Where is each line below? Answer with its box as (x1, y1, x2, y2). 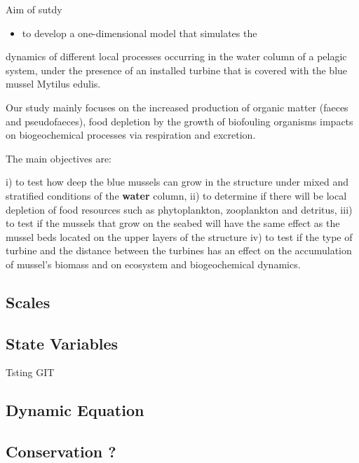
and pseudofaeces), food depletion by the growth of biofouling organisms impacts (6, 113, 353, 128)
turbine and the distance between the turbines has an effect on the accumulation (6, 243, 352, 258)
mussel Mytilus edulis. (6, 76, 101, 91)
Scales (6, 291, 50, 312)
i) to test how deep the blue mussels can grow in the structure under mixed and (6, 174, 348, 189)
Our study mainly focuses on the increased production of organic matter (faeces (6, 99, 348, 114)
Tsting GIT (6, 365, 55, 380)
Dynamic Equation (6, 399, 144, 421)
